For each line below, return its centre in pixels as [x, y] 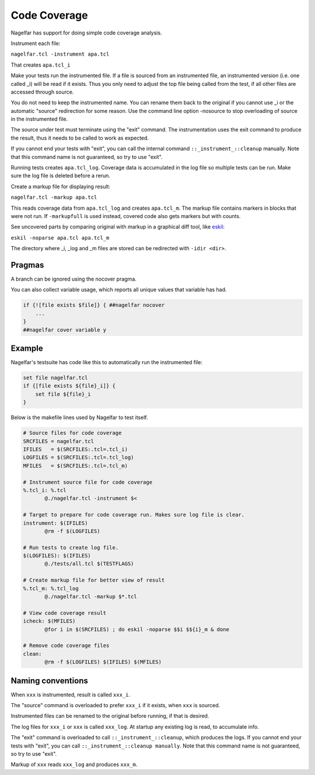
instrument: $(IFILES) [55, 523]
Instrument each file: [36, 43]
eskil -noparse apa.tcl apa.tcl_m [60, 238]
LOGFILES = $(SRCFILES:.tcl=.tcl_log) [78, 458]
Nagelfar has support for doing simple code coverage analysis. [87, 33]
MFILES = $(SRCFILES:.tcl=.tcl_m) [76, 466]
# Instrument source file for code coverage [88, 482]
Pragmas [27, 265]
